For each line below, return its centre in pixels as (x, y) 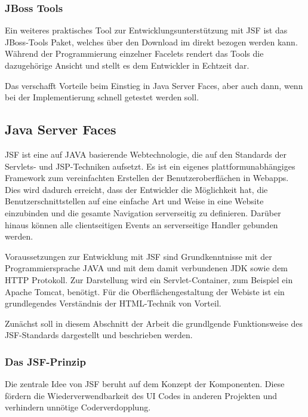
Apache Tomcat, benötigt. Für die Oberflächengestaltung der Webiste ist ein (145, 291)
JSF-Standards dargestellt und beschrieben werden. (99, 335)
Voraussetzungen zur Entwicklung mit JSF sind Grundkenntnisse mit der (138, 256)
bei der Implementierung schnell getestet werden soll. (102, 97)
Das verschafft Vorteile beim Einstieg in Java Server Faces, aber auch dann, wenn (154, 85)
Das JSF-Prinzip (45, 361)
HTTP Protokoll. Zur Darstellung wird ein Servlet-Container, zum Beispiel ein (149, 279)
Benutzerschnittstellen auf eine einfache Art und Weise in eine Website (134, 201)
